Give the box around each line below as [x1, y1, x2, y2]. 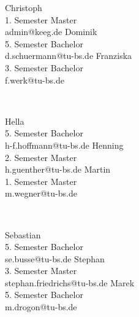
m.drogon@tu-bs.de [5, 300, 77, 313]
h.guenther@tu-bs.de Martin [5, 163, 111, 176]
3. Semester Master [5, 264, 77, 277]
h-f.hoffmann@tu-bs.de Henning [5, 138, 124, 151]
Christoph [5, 1, 42, 14]
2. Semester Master [5, 151, 77, 163]
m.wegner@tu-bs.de [5, 187, 77, 200]
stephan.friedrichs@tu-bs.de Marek [5, 276, 135, 289]
